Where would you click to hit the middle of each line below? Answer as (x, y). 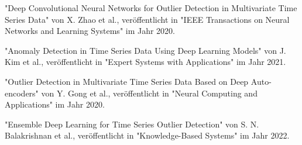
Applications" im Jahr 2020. (55, 104)
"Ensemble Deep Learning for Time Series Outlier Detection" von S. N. (132, 124)
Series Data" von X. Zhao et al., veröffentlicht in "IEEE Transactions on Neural (147, 19)
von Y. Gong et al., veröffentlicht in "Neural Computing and (149, 93)
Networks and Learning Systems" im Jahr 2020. (90, 31)
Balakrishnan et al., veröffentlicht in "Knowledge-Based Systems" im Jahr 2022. (147, 135)
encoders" (22, 93)
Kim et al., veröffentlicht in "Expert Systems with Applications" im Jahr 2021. (145, 62)
